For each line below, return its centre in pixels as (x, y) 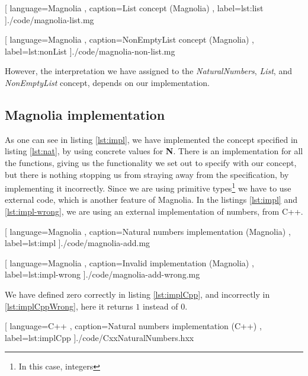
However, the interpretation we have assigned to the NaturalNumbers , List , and (148, 71)
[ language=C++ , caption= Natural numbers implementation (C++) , (133, 326)
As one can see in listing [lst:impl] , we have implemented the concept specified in (151, 139)
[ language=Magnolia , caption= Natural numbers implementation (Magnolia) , (148, 231)
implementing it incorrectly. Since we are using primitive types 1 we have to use (148, 187)
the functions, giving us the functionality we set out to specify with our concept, (151, 162)
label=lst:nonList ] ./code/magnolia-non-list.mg (90, 51)
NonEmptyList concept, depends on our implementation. (108, 82)
